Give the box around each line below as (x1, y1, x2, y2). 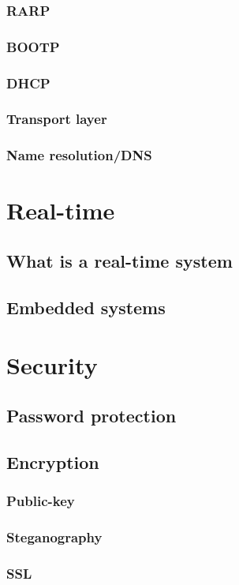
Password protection (6, 403, 177, 427)
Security (6, 349, 98, 381)
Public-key (6, 491, 75, 511)
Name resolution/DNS (6, 145, 152, 165)
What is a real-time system (6, 248, 233, 272)
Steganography (6, 527, 103, 546)
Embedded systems (6, 294, 166, 319)
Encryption (6, 449, 99, 474)
